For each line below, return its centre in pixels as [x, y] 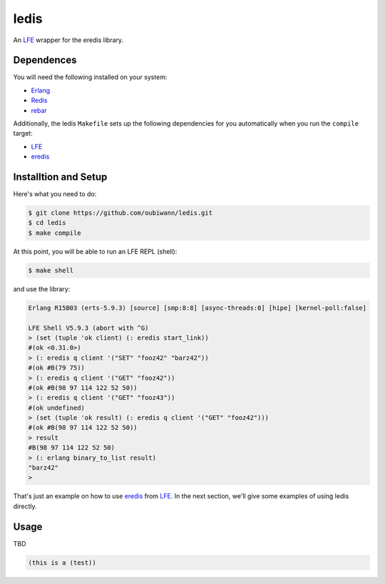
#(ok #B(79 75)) [57, 368]
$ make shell [51, 270]
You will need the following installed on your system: [90, 77]
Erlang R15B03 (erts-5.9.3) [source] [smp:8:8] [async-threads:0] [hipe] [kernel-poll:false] [197, 308]
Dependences [45, 60]
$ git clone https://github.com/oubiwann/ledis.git [120, 213]
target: [23, 134]
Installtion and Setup [60, 177]
